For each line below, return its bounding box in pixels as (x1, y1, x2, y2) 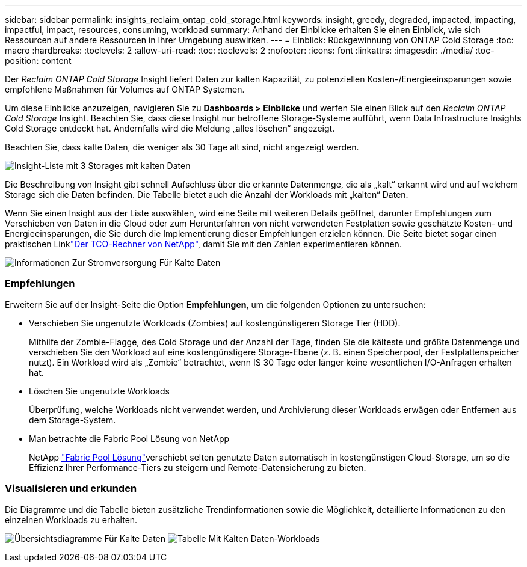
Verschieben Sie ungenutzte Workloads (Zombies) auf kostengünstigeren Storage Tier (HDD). (29, 317, 401, 328)
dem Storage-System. (29, 414, 116, 425)
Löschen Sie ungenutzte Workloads (29, 385, 170, 396)
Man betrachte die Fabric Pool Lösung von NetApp (29, 433, 230, 444)
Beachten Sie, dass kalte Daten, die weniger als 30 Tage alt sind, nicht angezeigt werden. (5, 142, 359, 152)
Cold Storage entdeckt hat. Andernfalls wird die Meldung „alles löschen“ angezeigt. (5, 123, 335, 133)
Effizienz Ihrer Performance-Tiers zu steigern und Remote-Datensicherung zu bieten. (29, 462, 366, 473)
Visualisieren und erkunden (5, 482, 137, 495)
